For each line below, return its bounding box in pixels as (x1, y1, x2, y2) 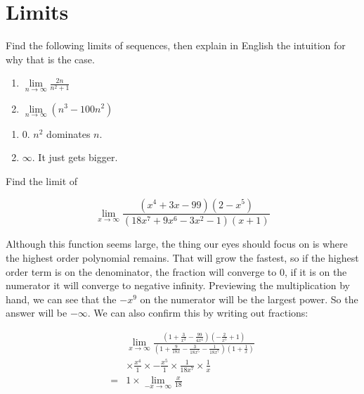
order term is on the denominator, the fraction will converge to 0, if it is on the (6, 264, 347, 279)
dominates (46, 126, 91, 141)
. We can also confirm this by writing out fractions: (87, 305, 308, 320)
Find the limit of (6, 173, 78, 188)
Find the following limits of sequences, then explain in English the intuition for (6, 38, 346, 53)
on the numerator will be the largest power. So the (140, 291, 358, 306)
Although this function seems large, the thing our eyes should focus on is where (6, 236, 348, 251)
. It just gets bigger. (32, 150, 118, 165)
